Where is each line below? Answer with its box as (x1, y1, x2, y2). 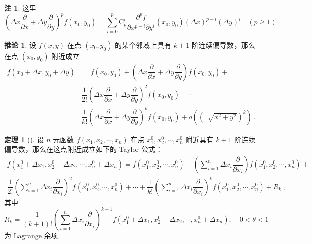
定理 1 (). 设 (4, 134, 44, 144)
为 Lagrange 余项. (4, 230, 60, 240)
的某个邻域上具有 (115, 39, 172, 50)
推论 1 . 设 (4, 39, 36, 50)
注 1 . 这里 (4, 3, 36, 13)
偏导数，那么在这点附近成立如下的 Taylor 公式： (4, 144, 163, 154)
